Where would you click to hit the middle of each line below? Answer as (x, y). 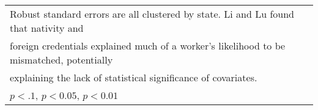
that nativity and (47, 28)
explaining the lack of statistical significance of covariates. (134, 77)
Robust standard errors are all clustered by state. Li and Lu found (152, 14)
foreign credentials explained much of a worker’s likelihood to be (148, 46)
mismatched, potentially (61, 60)
